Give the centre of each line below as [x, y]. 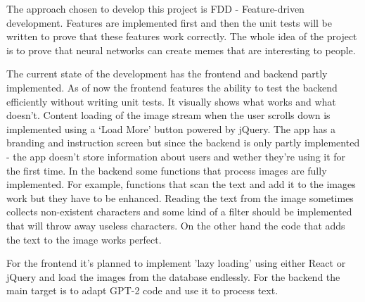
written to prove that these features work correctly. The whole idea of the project [182, 36]
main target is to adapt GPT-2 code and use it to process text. [142, 290]
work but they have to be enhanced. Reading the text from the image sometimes [180, 197]
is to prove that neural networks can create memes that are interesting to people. [181, 50]
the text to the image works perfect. [84, 239]
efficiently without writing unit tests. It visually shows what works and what [171, 101]
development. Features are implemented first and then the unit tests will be [169, 22]
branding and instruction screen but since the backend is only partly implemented [183, 143]
